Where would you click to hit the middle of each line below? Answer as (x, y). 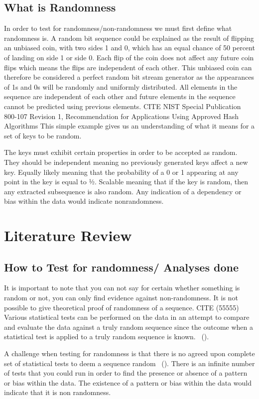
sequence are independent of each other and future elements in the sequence (120, 96)
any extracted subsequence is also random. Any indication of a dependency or (123, 191)
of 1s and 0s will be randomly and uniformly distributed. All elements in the (121, 86)
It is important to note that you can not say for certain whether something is (122, 288)
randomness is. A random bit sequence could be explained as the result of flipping (129, 38)
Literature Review (68, 235)
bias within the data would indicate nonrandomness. (84, 201)
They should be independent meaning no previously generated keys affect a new (126, 162)
